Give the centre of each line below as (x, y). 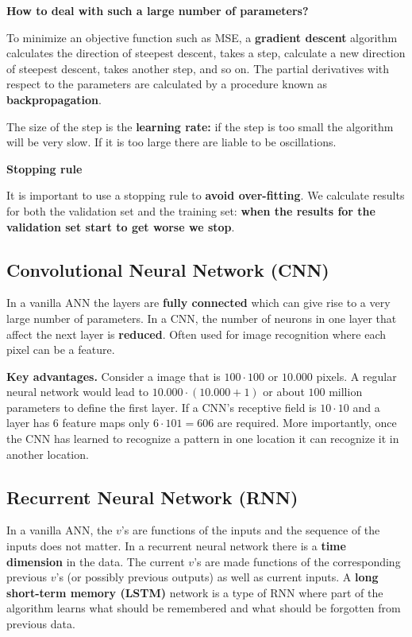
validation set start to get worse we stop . (121, 226)
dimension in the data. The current (96, 561)
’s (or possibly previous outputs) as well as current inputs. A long (217, 577)
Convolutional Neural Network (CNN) (168, 269)
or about (284, 392)
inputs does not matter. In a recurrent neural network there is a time (176, 546)
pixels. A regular (356, 376)
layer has (28, 423)
